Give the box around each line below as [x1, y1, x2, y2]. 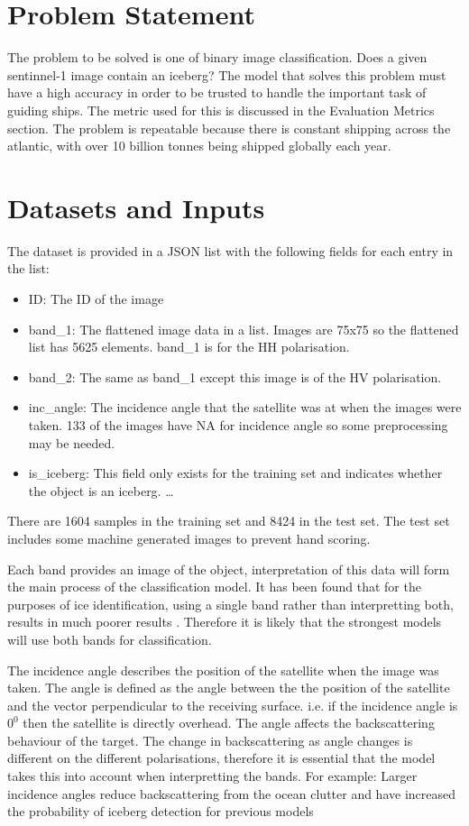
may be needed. [28, 433, 115, 452]
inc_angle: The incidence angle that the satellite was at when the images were [28, 398, 462, 417]
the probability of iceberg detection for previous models [7, 802, 314, 821]
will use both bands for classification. [7, 629, 212, 648]
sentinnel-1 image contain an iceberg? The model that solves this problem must [7, 65, 446, 84]
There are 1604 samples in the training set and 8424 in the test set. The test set [7, 511, 450, 530]
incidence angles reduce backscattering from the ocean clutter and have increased [7, 784, 455, 803]
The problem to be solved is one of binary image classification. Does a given [7, 48, 428, 67]
